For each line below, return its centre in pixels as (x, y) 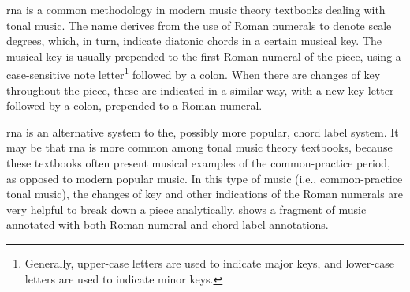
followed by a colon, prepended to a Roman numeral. (134, 105)
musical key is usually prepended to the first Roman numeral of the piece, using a (204, 56)
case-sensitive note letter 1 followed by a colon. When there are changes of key (194, 73)
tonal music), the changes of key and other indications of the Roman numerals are (205, 194)
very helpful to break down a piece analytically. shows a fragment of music (186, 209)
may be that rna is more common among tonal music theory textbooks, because (199, 147)
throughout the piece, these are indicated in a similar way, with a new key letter (200, 90)
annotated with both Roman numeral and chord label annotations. (168, 225)
